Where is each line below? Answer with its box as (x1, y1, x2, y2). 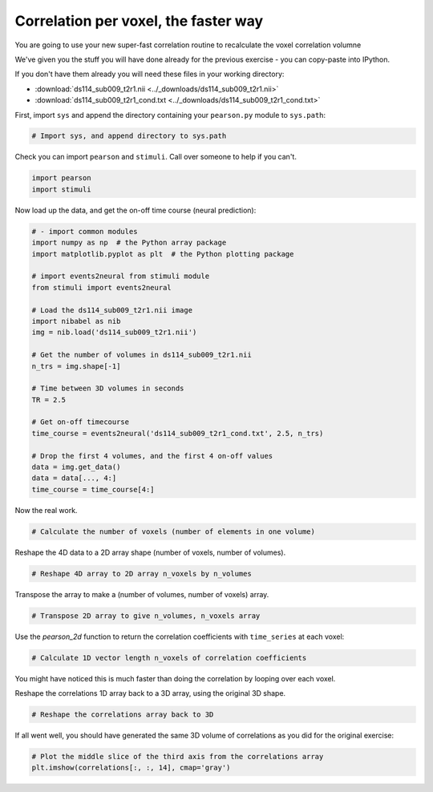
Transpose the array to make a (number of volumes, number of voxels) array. (14, 589, 269, 599)
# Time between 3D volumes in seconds (31, 384, 184, 393)
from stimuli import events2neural (31, 283, 172, 292)
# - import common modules (31, 227, 138, 236)
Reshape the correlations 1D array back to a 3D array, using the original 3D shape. (14, 689, 286, 698)
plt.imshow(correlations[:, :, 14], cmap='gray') (31, 763, 231, 773)
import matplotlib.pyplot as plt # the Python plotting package (31, 249, 294, 258)
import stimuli (31, 184, 91, 194)
